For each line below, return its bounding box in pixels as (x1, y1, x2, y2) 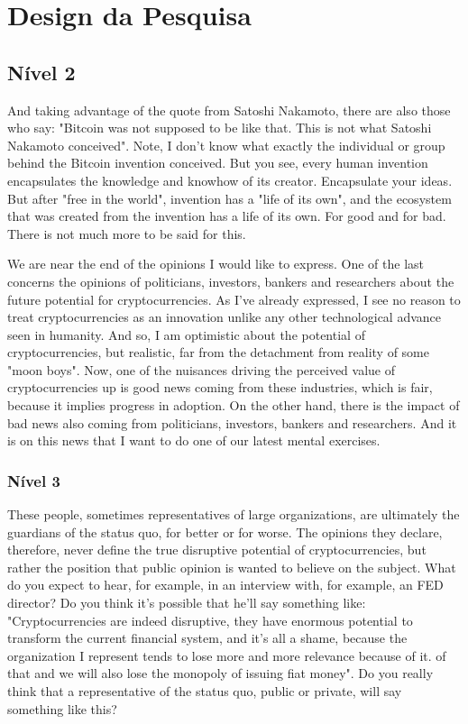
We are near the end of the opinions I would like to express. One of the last (7, 254, 425, 273)
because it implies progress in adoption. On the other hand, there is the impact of (7, 396, 460, 415)
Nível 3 (7, 469, 60, 491)
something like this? (7, 699, 117, 718)
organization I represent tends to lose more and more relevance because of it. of (7, 646, 446, 664)
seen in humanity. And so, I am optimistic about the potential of (7, 325, 365, 344)
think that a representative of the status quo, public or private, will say (7, 682, 402, 701)
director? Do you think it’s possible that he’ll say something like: (7, 593, 366, 612)
